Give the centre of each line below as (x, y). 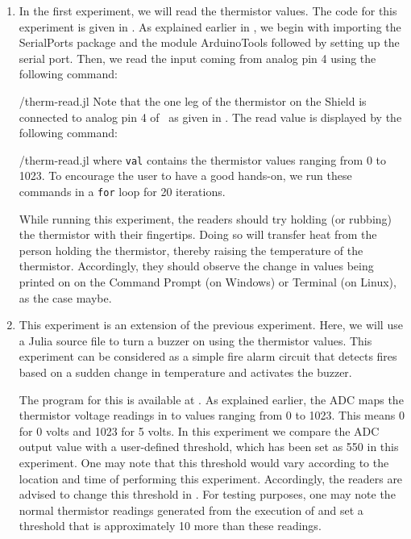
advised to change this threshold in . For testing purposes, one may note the (207, 494)
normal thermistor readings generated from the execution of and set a (191, 510)
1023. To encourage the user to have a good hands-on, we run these (185, 175)
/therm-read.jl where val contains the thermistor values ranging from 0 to (203, 159)
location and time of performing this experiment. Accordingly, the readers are (211, 478)
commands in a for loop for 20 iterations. (122, 191)
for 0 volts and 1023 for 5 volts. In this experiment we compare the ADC (199, 430)
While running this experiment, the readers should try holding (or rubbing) (205, 218)
